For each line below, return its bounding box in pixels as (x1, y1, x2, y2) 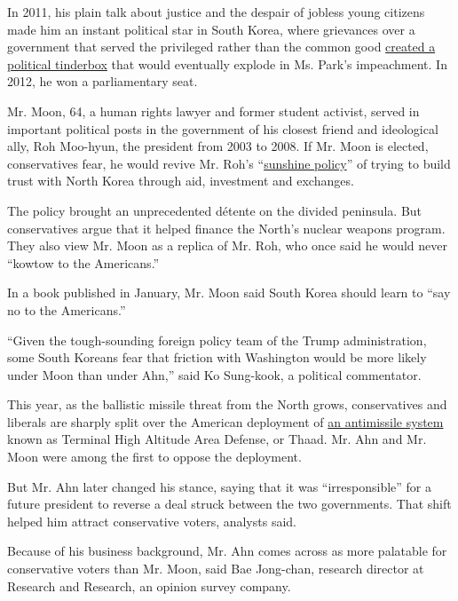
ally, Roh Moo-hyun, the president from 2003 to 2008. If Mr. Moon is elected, (7, 137, 429, 155)
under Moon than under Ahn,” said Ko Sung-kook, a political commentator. (7, 365, 422, 384)
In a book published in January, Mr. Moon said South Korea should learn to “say (7, 283, 451, 302)
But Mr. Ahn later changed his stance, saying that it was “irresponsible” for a (7, 477, 432, 495)
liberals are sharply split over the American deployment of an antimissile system (7, 412, 444, 431)
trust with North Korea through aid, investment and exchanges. (7, 171, 354, 190)
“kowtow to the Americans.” (7, 253, 160, 272)
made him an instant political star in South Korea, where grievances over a (7, 20, 415, 38)
